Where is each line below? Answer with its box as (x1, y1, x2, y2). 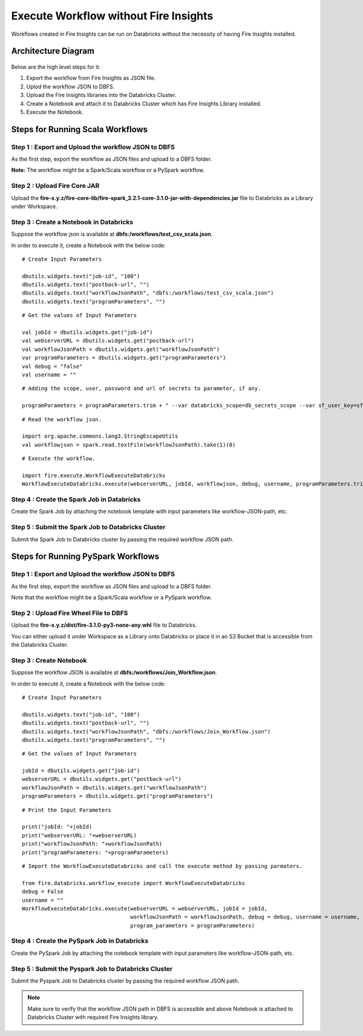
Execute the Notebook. (26, 108, 84, 115)
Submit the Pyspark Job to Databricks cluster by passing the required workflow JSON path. (11, 977, 240, 984)
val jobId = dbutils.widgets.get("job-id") (22, 329, 153, 336)
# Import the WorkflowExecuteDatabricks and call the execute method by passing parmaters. (22, 863, 302, 869)
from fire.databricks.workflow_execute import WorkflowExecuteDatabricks (22, 880, 246, 886)
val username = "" (22, 371, 77, 378)
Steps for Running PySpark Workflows (11, 552, 160, 562)
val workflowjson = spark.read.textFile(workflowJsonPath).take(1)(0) (22, 441, 236, 448)
